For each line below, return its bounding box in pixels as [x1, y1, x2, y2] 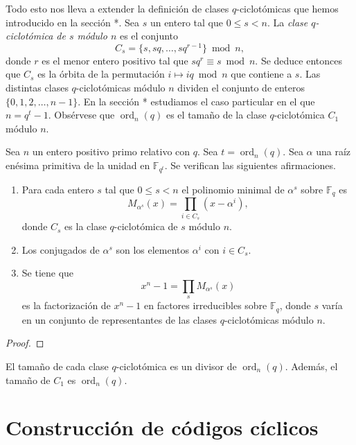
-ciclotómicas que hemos [236, 1, 339, 15]
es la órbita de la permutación [37, 67, 165, 81]
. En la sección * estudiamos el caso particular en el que [78, 94, 315, 108]
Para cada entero [21, 182, 94, 197]
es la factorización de [21, 298, 111, 313]
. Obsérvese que [48, 107, 115, 122]
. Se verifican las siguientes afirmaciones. [164, 158, 336, 173]
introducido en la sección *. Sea [6, 15, 140, 29]
